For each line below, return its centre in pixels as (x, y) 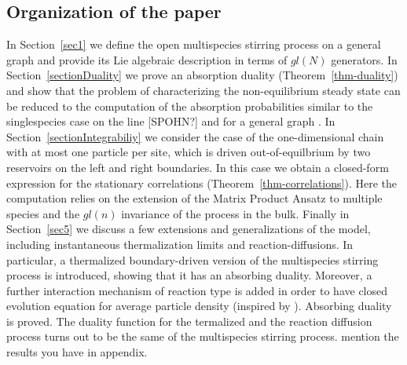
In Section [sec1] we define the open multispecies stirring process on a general (194, 44)
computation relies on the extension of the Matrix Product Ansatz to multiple (194, 198)
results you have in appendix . (77, 352)
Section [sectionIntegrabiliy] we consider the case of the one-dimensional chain (195, 136)
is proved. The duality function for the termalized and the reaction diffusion (189, 321)
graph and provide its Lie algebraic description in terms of (147, 59)
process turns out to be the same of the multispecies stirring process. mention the (203, 336)
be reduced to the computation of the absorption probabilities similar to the (190, 106)
